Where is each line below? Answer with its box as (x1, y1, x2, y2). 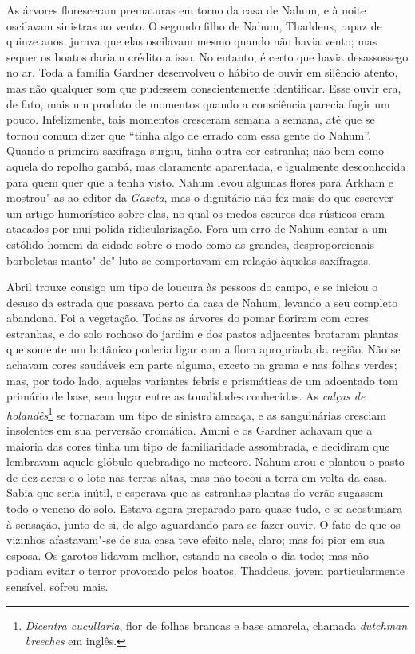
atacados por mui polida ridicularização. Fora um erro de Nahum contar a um (6, 220, 388, 237)
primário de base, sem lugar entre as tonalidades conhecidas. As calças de (6, 388, 366, 404)
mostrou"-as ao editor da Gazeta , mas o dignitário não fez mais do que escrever (6, 189, 393, 206)
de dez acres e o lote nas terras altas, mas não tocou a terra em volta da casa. (6, 468, 387, 485)
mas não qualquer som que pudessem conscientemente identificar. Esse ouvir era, (6, 79, 401, 96)
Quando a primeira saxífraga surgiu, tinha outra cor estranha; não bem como (6, 142, 385, 159)
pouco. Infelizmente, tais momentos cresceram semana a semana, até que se (6, 111, 375, 128)
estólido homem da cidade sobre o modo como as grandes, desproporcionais (6, 235, 375, 252)
